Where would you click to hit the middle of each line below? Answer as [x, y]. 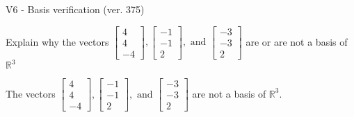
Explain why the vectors [57, 41]
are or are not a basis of [297, 41]
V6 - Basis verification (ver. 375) [75, 9]
